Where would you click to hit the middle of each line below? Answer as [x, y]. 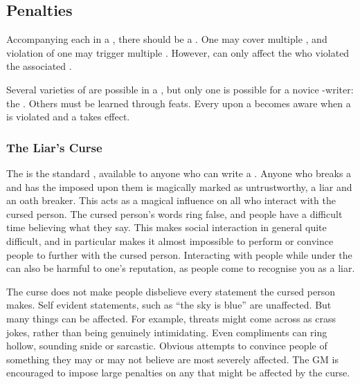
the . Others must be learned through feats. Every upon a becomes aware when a [179, 103]
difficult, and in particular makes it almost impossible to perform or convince [170, 240]
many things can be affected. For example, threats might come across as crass [171, 318]
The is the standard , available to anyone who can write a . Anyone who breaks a [179, 173]
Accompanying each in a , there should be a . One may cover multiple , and [167, 39]
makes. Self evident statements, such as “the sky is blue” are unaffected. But [169, 305]
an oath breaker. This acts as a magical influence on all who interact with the [171, 200]
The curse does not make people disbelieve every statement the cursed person [171, 291]
